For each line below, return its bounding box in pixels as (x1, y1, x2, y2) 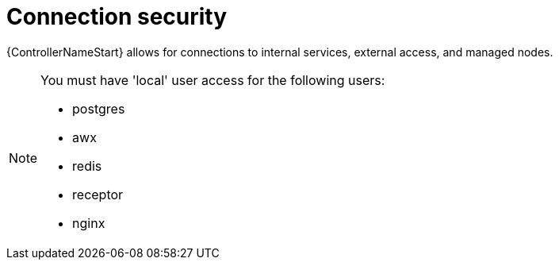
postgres (72, 100, 125, 117)
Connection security (6, 3, 228, 30)
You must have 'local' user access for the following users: (40, 71, 385, 88)
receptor (72, 186, 124, 202)
